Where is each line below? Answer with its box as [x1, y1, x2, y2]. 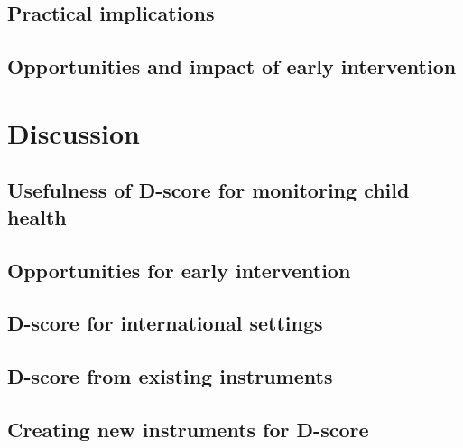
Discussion [7, 114, 140, 151]
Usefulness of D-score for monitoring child [7, 176, 410, 204]
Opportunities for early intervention [7, 256, 351, 284]
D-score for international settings [7, 309, 323, 337]
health [7, 202, 67, 230]
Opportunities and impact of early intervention [7, 52, 457, 80]
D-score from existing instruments [7, 362, 333, 390]
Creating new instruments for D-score [7, 415, 369, 443]
